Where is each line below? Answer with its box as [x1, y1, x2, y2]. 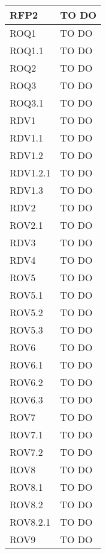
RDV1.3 [10, 183, 44, 197]
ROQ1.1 [10, 43, 44, 57]
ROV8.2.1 [10, 515, 51, 529]
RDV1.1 [10, 131, 44, 145]
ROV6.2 [10, 375, 43, 389]
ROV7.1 [10, 428, 43, 441]
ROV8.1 [10, 480, 43, 494]
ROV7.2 [10, 445, 43, 459]
